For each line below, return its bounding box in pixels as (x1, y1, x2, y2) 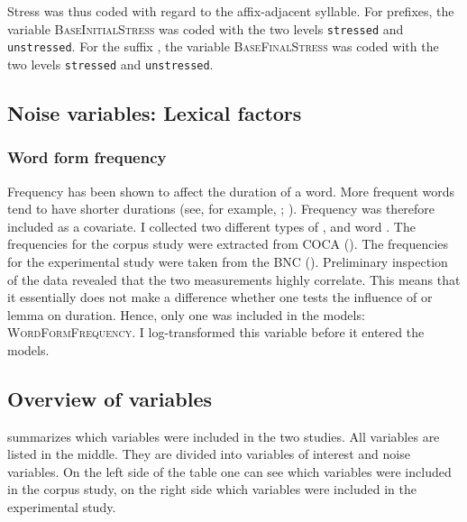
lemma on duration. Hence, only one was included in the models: (7, 305, 365, 324)
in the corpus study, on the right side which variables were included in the (7, 480, 417, 499)
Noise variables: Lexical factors (7, 98, 302, 126)
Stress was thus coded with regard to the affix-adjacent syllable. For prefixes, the (7, 2, 454, 20)
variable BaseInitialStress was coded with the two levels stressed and (7, 19, 404, 38)
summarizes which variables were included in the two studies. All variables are (7, 426, 440, 445)
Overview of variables (7, 384, 212, 412)
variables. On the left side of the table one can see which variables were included (7, 462, 452, 481)
